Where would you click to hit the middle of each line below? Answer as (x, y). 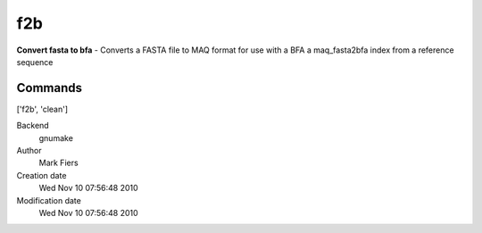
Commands (50, 88)
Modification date (49, 200)
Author (29, 151)
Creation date (42, 175)
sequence (35, 62)
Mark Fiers (59, 163)
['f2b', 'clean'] (42, 109)
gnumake (56, 137)
